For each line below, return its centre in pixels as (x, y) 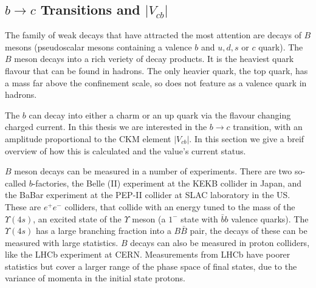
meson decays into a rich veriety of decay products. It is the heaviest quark (154, 59)
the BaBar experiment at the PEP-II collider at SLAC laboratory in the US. (148, 195)
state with (199, 218)
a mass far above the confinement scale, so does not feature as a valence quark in (156, 82)
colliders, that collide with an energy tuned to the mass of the (180, 206)
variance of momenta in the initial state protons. (95, 278)
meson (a (149, 218)
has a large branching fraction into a (103, 231)
